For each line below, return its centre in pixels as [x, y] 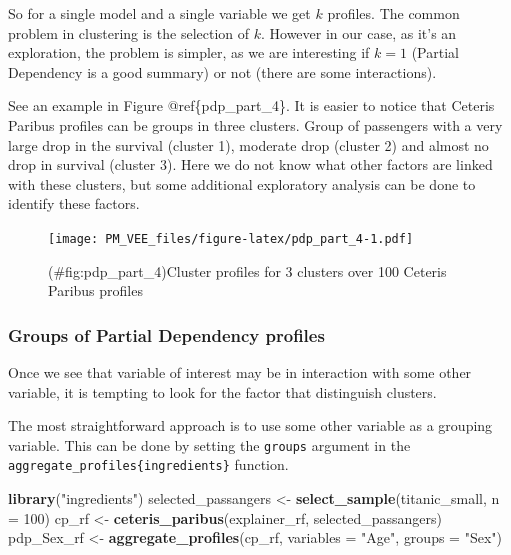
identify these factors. [74, 203]
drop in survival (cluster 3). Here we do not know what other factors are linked [250, 164]
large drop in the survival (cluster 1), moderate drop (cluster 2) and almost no [248, 144]
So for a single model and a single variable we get [159, 13]
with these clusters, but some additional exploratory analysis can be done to [242, 183]
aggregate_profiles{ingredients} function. [148, 464]
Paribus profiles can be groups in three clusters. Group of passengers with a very [255, 124]
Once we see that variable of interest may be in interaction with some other [240, 372]
